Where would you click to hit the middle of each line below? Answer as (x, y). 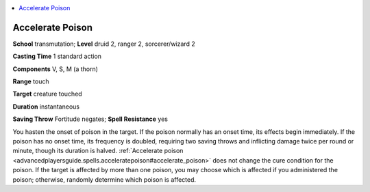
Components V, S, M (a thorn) (56, 69)
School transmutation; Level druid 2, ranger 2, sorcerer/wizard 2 (104, 44)
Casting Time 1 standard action (57, 56)
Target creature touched (47, 94)
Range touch (31, 81)
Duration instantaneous (46, 107)
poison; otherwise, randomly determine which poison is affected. (104, 179)
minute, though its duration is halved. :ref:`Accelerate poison (98, 151)
